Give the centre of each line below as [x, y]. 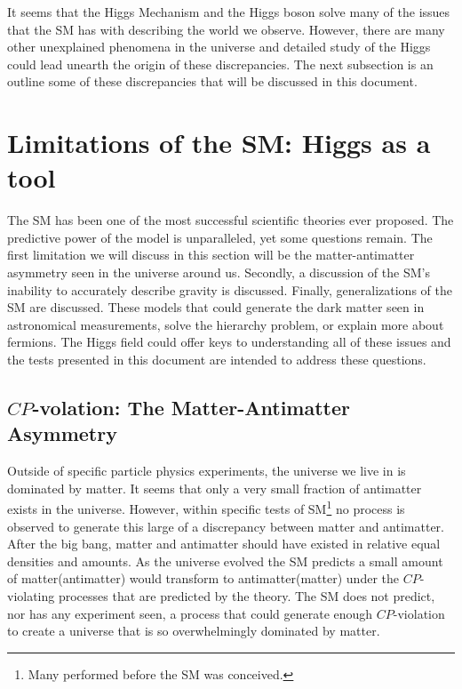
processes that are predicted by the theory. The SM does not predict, [247, 596]
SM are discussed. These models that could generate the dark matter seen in [216, 307]
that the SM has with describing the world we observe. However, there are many [226, 29]
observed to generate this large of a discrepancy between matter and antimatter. [226, 526]
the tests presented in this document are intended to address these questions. [217, 360]
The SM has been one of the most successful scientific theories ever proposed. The [231, 220]
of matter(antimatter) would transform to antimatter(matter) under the [203, 578]
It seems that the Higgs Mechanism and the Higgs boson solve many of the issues [229, 12]
